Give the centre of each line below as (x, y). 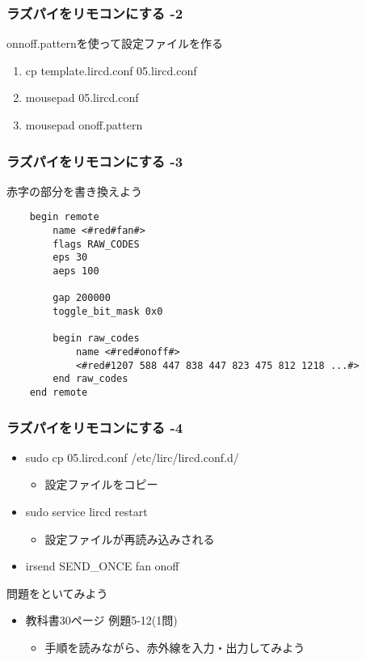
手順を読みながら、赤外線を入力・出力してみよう (175, 647)
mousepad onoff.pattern (84, 125)
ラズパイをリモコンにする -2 (95, 13)
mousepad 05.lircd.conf (82, 97)
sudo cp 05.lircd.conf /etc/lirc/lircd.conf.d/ (132, 457)
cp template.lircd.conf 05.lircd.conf (111, 70)
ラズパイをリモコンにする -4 (95, 427)
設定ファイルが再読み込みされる (130, 538)
